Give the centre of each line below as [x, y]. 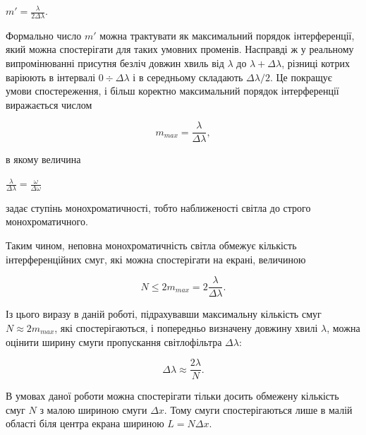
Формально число [44, 35]
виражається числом [49, 104]
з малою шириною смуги [93, 409]
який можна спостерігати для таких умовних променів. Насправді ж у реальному [180, 49]
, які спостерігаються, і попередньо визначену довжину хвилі [186, 327]
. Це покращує [301, 77]
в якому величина [43, 159]
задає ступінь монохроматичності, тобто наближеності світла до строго [158, 207]
